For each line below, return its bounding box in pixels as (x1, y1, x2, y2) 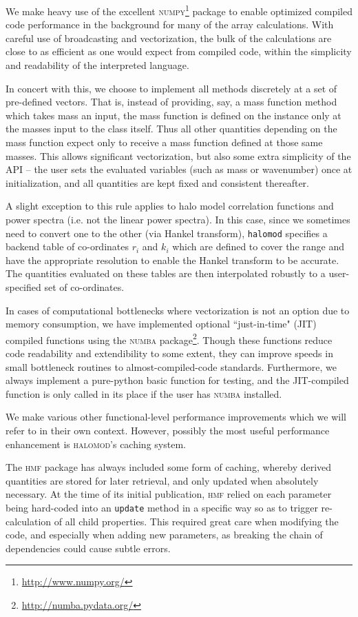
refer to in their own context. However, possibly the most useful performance (6, 423, 330, 437)
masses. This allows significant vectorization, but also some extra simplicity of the (6, 148, 351, 163)
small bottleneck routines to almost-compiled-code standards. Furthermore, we (6, 359, 337, 374)
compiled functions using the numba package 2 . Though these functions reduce (6, 330, 333, 347)
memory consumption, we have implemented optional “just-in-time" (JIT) (6, 316, 317, 331)
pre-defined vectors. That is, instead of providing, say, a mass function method (6, 94, 337, 109)
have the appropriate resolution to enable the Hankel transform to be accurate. (6, 252, 339, 267)
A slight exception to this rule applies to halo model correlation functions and (6, 199, 334, 213)
